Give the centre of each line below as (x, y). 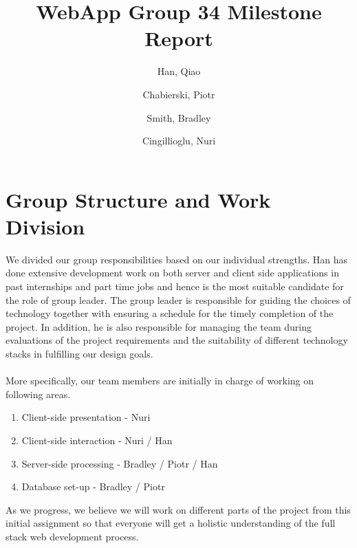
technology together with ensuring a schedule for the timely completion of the (170, 313)
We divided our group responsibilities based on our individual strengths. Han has (177, 259)
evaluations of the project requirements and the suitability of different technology (177, 340)
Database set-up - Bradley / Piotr (93, 486)
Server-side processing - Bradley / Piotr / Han (120, 463)
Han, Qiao (179, 71)
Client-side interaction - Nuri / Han (97, 440)
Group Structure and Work (138, 199)
